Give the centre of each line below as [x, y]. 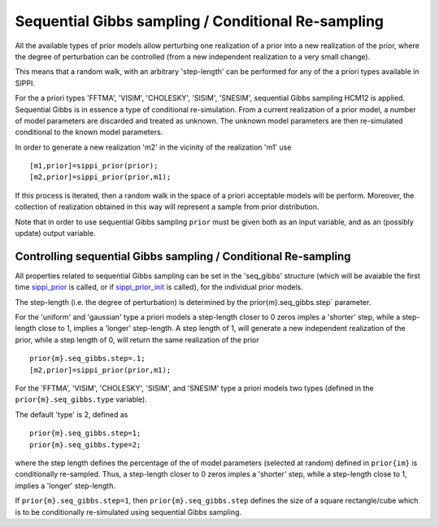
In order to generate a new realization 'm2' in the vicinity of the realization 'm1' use [153, 147]
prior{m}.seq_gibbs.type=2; [85, 444]
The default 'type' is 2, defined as [72, 414]
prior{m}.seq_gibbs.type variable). [81, 399]
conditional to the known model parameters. [89, 132]
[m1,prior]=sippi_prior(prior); [94, 166]
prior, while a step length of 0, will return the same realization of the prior [137, 340]
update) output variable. [55, 233]
